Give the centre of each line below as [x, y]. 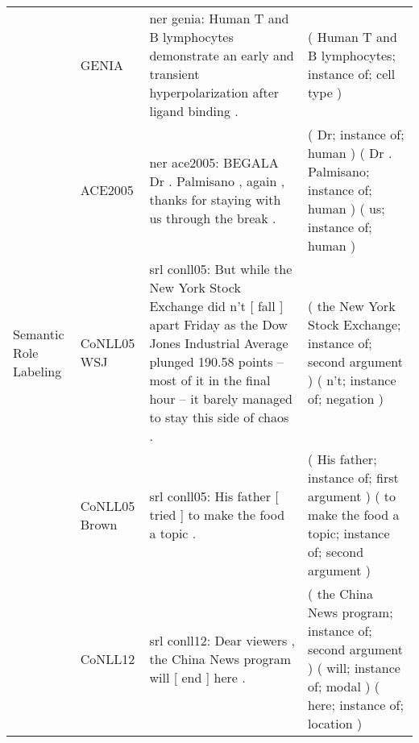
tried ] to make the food [217, 515]
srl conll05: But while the [221, 269]
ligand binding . [194, 111]
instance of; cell [352, 74]
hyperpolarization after [214, 92]
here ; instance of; [356, 705]
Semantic [39, 334]
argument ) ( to [352, 496]
